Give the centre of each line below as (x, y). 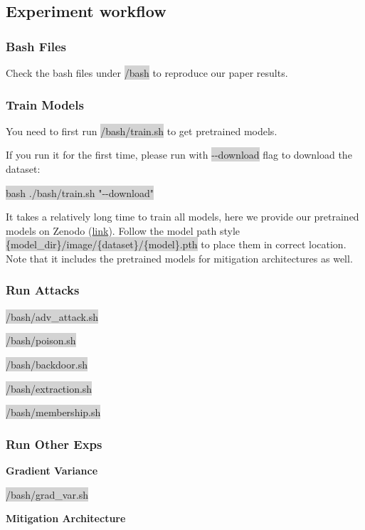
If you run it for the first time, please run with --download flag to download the (179, 155)
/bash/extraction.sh (49, 388)
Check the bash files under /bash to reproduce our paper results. (147, 73)
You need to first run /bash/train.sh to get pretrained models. (142, 131)
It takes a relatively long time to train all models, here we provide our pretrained (182, 217)
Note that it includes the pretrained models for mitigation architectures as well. (179, 258)
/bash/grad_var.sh (47, 494)
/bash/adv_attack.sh (52, 316)
